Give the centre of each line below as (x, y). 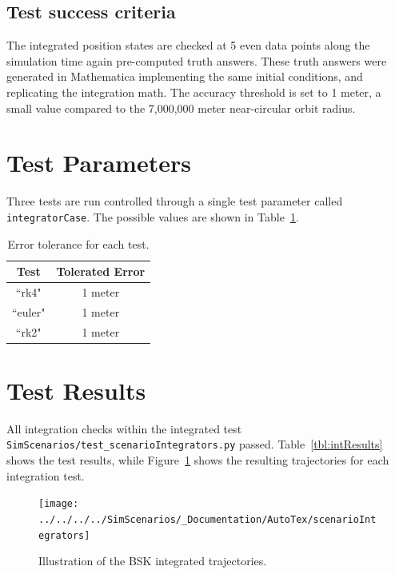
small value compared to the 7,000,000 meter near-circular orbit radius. (181, 108)
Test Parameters (99, 163)
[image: (59, 504)
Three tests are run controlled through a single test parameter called (175, 201)
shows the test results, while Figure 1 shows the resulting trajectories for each (198, 460)
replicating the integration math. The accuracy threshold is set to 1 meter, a (194, 92)
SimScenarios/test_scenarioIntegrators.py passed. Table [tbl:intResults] (195, 444)
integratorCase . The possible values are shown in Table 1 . (153, 216)
